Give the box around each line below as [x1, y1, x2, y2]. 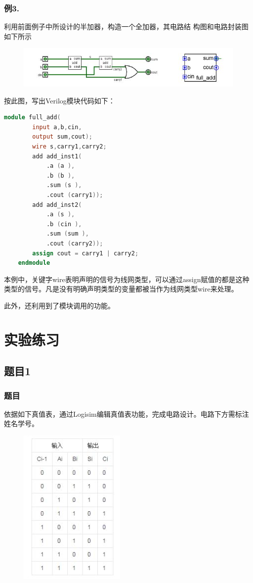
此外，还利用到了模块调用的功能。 [4, 300, 115, 310]
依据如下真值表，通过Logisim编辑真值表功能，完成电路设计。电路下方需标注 [4, 408, 249, 419]
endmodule [18, 259, 50, 267]
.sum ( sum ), [46, 230, 89, 238]
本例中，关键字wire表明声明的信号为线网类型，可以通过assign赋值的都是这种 [4, 274, 250, 284]
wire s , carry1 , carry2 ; [32, 143, 107, 150]
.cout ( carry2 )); [46, 240, 103, 247]
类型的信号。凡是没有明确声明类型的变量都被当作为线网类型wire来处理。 [4, 284, 238, 294]
